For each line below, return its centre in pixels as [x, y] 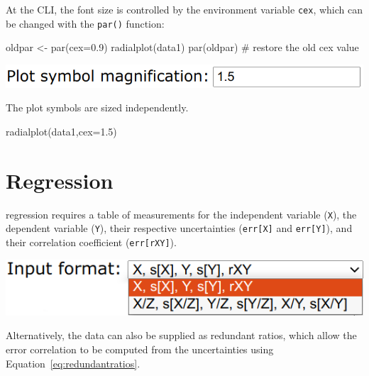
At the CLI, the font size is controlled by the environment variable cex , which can [184, 9]
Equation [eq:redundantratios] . [73, 363]
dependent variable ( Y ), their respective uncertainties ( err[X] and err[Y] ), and [179, 228]
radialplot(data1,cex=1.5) [61, 131]
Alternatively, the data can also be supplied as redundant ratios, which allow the [181, 335]
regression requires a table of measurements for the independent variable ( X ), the [181, 214]
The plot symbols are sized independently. [97, 107]
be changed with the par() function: [85, 23]
